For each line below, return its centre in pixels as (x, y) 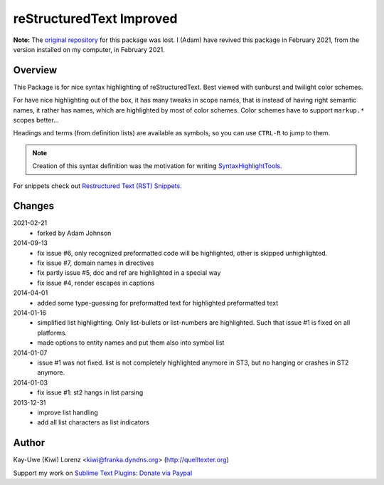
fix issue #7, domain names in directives (96, 263)
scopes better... (36, 120)
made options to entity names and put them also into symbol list (131, 343)
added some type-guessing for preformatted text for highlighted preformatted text (158, 303)
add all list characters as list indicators (93, 422)
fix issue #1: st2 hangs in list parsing (90, 392)
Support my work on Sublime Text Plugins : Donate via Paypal (103, 473)
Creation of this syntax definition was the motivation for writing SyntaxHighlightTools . (157, 166)
